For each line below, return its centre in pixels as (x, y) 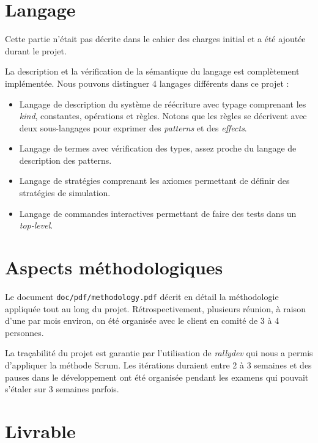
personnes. (24, 332)
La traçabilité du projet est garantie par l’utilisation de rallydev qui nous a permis (159, 353)
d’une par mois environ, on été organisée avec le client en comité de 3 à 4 (142, 320)
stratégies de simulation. (65, 193)
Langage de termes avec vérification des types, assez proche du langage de (158, 148)
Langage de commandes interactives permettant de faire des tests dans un (158, 213)
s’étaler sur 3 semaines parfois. (62, 389)
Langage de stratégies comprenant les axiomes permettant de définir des (154, 181)
